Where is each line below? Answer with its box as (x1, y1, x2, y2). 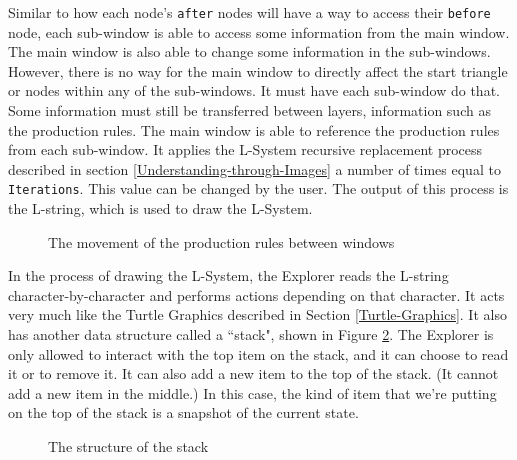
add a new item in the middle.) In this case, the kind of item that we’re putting (8, 382, 497, 403)
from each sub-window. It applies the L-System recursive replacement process (8, 139, 483, 160)
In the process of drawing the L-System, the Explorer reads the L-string (8, 265, 449, 286)
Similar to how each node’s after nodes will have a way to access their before (8, 2, 491, 22)
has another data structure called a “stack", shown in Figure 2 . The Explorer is (8, 324, 494, 345)
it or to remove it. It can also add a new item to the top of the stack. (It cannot (8, 363, 499, 384)
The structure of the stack (48, 436, 209, 456)
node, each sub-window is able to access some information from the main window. (8, 21, 510, 42)
